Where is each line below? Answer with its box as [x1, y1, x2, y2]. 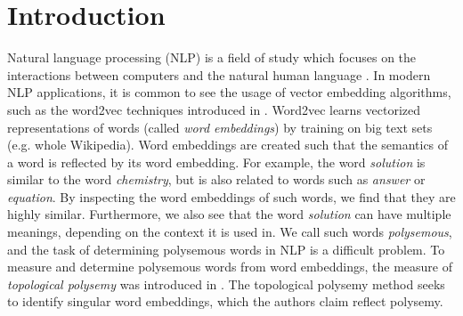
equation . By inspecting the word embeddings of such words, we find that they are [7, 187, 456, 206]
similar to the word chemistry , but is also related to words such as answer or [7, 170, 426, 189]
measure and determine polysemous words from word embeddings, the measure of [7, 257, 452, 276]
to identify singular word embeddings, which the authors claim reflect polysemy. [7, 292, 443, 311]
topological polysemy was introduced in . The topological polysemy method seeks [7, 274, 445, 293]
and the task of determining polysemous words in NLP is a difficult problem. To [7, 239, 445, 258]
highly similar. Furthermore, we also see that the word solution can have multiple [7, 205, 451, 223]
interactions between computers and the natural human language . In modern [7, 65, 431, 84]
